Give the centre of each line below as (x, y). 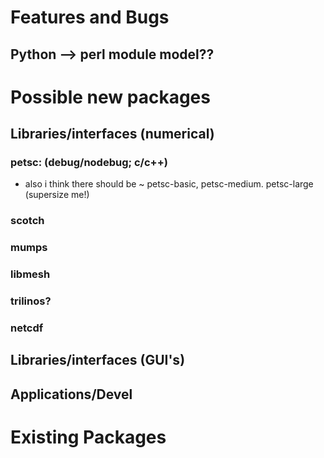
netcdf (27, 328)
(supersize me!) (57, 195)
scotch (27, 221)
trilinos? (31, 301)
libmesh (30, 274)
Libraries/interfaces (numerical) (112, 134)
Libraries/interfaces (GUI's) (98, 360)
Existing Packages (88, 437)
